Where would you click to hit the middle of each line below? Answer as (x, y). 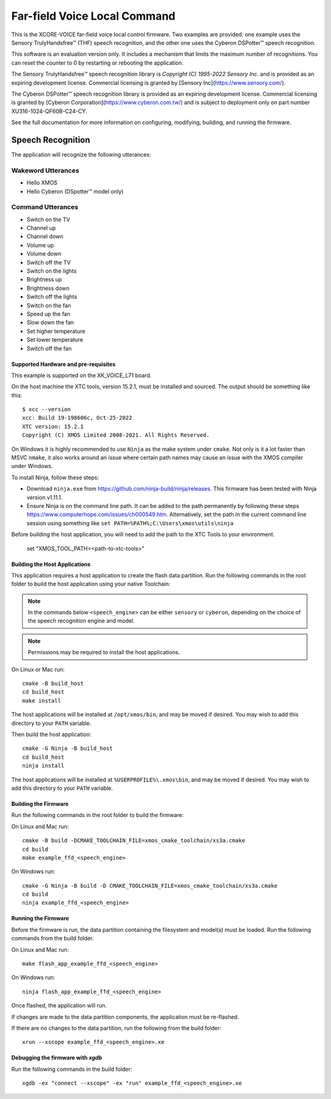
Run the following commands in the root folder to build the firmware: (97, 815)
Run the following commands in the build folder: (72, 1069)
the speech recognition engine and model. (81, 621)
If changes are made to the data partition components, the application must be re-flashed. (125, 1017)
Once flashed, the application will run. (59, 1006)
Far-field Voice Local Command (93, 16)
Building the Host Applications (51, 564)
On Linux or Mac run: (38, 669)
